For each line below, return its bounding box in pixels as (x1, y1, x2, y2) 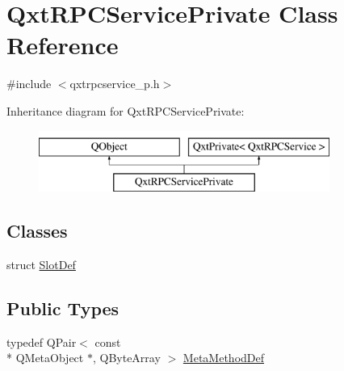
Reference (6, 28, 119, 61)
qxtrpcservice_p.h (69, 75, 160, 92)
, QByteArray (92, 349, 161, 366)
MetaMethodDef (182, 349, 264, 366)
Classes (6, 218, 68, 243)
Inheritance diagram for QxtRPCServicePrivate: (6, 102, 245, 119)
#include (6, 75, 52, 92)
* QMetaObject (6, 349, 84, 366)
